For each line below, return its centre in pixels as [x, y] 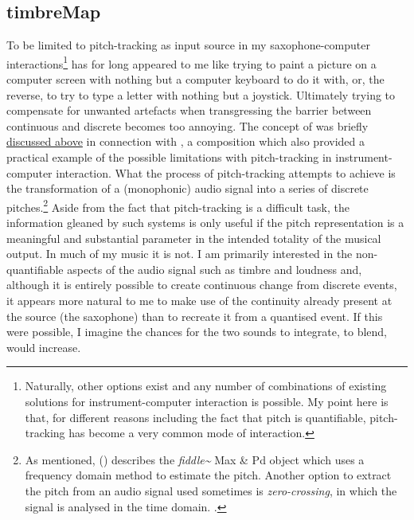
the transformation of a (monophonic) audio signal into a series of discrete [187, 188]
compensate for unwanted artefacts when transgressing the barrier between [189, 110]
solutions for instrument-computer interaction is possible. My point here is [207, 401]
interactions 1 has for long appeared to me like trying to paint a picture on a [191, 62]
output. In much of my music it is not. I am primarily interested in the [180, 254]
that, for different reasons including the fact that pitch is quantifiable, [195, 417]
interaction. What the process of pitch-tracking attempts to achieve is [226, 172]
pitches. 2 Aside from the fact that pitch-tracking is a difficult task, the [178, 205]
